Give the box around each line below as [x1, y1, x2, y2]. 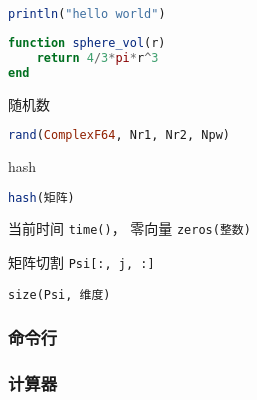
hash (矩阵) [8, 190, 75, 205]
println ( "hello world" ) [8, 7, 166, 21]
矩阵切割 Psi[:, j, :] [8, 252, 155, 273]
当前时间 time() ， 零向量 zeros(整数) [8, 218, 251, 239]
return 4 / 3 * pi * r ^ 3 [36, 50, 159, 65]
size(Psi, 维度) [8, 287, 111, 302]
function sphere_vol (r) [8, 35, 166, 50]
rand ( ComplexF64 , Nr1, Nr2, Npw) [8, 128, 230, 143]
